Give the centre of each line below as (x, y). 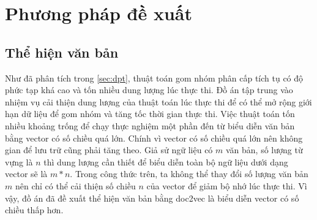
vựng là (19, 161)
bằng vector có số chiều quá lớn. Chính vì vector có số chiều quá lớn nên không (154, 138)
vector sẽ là (26, 174)
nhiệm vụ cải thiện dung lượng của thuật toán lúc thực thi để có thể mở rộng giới (158, 101)
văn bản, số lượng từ (264, 150)
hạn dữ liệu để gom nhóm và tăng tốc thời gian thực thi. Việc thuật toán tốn (150, 114)
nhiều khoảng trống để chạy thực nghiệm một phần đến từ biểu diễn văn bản (150, 125)
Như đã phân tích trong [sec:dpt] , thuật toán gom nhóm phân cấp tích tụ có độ (154, 78)
